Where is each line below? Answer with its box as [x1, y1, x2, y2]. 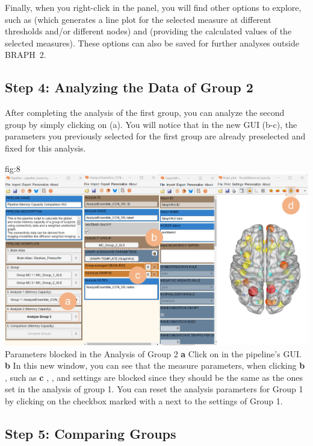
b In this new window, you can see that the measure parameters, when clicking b [5, 359, 305, 372]
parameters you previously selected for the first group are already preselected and [5, 130, 306, 142]
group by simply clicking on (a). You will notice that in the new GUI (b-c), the [5, 118, 297, 130]
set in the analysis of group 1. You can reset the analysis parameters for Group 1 [5, 383, 303, 395]
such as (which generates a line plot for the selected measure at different [5, 13, 271, 25]
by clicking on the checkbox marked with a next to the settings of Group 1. [5, 394, 283, 407]
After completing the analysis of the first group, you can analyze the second [5, 106, 285, 119]
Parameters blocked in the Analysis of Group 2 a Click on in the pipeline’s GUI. [5, 347, 302, 360]
